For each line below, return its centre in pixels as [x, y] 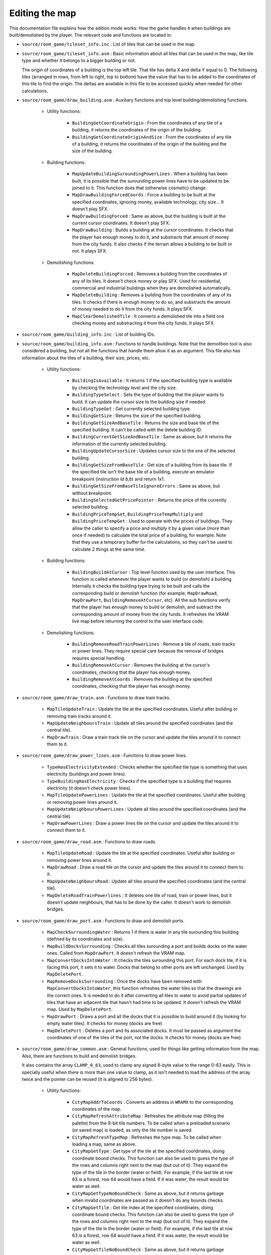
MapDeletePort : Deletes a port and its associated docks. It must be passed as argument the [144, 1030]
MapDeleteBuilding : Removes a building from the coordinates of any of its [152, 295]
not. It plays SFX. [90, 251]
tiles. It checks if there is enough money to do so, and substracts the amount [151, 302]
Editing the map [43, 13]
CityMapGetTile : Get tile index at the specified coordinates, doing [143, 1207]
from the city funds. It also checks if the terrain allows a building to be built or [152, 244]
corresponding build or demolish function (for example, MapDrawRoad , [145, 593]
